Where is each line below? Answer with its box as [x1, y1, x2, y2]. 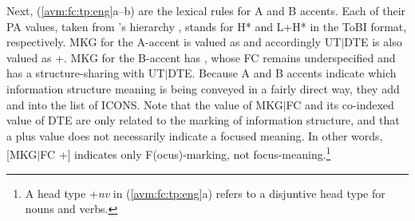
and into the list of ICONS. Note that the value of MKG [6, 96, 283, 112]
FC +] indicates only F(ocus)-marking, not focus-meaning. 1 [40, 144, 331, 162]
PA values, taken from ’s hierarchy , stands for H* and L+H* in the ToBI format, [6, 18, 407, 34]
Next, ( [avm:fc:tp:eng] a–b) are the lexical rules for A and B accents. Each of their [6, 2, 406, 18]
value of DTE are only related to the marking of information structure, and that [6, 112, 400, 128]
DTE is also [344, 34, 402, 50]
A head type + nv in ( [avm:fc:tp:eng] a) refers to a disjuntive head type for [25, 184, 385, 201]
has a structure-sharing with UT [6, 65, 165, 81]
